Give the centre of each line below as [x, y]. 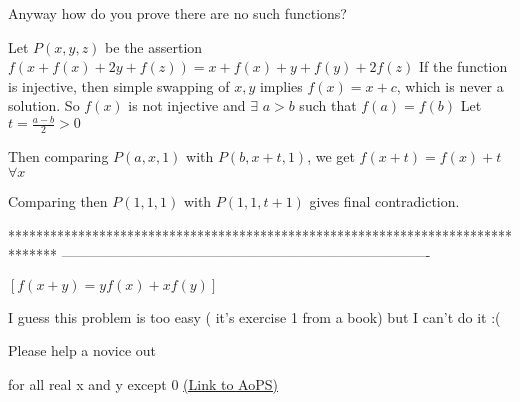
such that [328, 105]
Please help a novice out [82, 350]
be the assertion [154, 46]
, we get [331, 156]
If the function [463, 66]
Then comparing [58, 156]
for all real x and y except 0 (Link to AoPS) [143, 383]
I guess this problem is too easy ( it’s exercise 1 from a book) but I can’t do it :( [254, 316]
